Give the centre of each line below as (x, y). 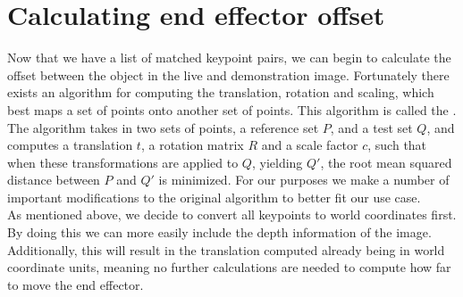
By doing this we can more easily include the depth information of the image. (219, 232)
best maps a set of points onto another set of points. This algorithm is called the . (232, 109)
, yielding (277, 162)
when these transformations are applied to (123, 162)
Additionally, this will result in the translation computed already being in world (226, 249)
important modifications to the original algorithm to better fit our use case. (214, 197)
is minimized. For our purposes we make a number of (304, 180)
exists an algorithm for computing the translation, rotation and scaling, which (221, 92)
